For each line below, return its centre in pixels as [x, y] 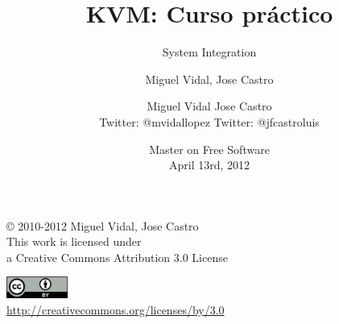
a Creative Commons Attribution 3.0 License [117, 257]
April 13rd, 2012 [209, 165]
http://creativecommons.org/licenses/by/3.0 [116, 309]
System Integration [209, 52]
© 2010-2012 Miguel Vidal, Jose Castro [103, 225]
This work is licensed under [74, 241]
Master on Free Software [209, 149]
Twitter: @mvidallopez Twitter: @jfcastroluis [209, 121]
